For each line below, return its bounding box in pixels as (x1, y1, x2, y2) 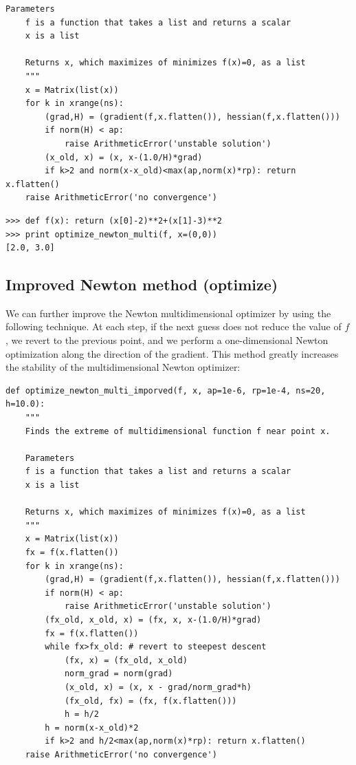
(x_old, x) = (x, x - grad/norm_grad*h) (64, 682, 252, 692)
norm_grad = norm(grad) (64, 669, 173, 679)
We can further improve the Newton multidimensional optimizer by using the (5, 305, 331, 320)
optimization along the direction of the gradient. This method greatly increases (5, 346, 339, 360)
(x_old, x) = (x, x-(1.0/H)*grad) (45, 152, 203, 162)
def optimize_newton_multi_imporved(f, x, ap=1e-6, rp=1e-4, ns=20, (5, 385, 326, 396)
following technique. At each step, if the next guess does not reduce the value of (5, 319, 342, 334)
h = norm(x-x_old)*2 (45, 722, 139, 733)
